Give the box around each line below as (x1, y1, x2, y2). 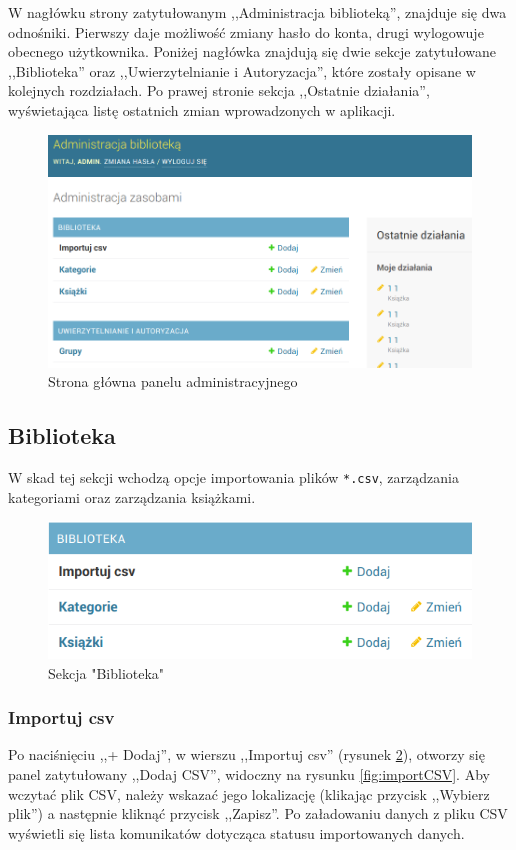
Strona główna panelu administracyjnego (48, 371, 298, 392)
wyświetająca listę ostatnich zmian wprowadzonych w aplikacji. (8, 99, 396, 120)
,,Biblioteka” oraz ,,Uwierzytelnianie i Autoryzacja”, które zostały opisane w (8, 60, 476, 81)
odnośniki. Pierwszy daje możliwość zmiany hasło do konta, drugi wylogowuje (8, 21, 484, 42)
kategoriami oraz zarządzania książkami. (8, 486, 256, 507)
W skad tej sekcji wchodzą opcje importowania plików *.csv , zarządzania (8, 467, 459, 488)
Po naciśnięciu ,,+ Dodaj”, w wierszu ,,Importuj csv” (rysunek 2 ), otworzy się (8, 744, 485, 765)
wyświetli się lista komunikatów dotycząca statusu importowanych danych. (8, 822, 465, 843)
